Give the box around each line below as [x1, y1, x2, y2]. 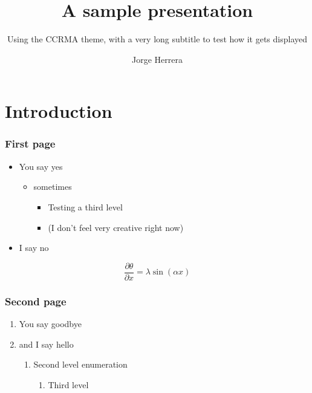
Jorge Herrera [132, 53, 183, 65]
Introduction [5, 99, 112, 123]
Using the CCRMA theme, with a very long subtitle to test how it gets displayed [7, 33, 308, 45]
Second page [5, 293, 67, 308]
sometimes [33, 180, 72, 193]
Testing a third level [48, 200, 123, 213]
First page [5, 136, 56, 151]
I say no [19, 241, 49, 254]
